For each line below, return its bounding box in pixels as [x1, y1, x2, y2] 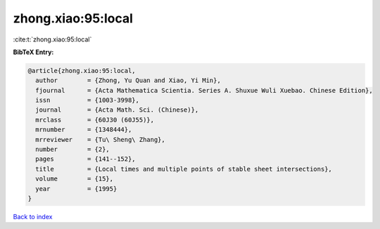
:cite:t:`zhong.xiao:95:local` [13, 35, 92, 44]
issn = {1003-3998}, [35, 96, 140, 105]
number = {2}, [35, 145, 110, 154]
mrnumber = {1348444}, [35, 126, 132, 133]
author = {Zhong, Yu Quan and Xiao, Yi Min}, [35, 77, 221, 84]
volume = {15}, [35, 175, 114, 183]
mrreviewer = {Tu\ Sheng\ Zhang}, [35, 136, 165, 143]
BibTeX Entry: [13, 48, 54, 56]
